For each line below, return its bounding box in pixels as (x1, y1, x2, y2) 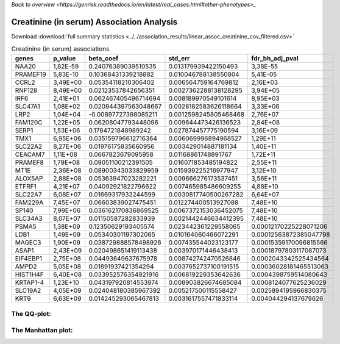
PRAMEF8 (15, 158, 44, 167)
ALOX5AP (15, 174, 43, 182)
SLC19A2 (15, 286, 41, 295)
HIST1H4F (15, 270, 44, 279)
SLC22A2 (15, 142, 43, 151)
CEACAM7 (15, 150, 45, 159)
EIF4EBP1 (15, 254, 43, 262)
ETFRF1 (15, 182, 37, 190)
